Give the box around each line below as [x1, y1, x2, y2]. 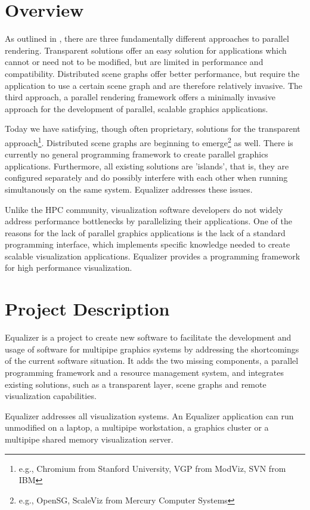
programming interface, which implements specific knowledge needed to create [5, 238, 290, 251]
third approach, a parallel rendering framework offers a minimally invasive [5, 91, 275, 103]
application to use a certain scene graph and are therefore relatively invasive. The [5, 79, 302, 91]
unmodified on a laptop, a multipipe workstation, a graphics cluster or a [5, 421, 269, 434]
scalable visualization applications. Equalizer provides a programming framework [5, 249, 300, 262]
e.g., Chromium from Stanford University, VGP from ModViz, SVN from [18, 462, 286, 474]
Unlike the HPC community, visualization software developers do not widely [5, 203, 283, 215]
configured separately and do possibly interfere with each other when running [5, 171, 288, 184]
